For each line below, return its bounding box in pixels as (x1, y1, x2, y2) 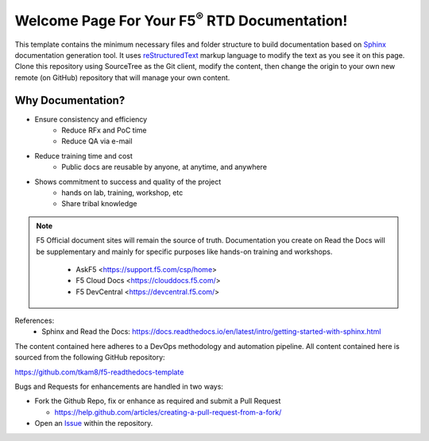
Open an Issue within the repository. (34, 419, 153, 428)
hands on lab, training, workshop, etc (61, 187, 184, 197)
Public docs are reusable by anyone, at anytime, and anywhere (61, 163, 268, 172)
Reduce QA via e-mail (61, 136, 133, 146)
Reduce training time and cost (34, 151, 133, 160)
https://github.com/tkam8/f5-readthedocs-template (14, 367, 184, 377)
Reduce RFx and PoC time (61, 125, 147, 135)
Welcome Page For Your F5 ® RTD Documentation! (14, 9, 348, 29)
